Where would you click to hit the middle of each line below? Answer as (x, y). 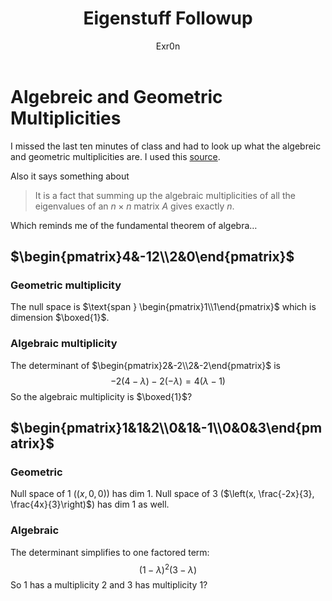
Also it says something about (70, 176)
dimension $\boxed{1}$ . (60, 318)
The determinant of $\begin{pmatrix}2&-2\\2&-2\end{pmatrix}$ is (145, 365)
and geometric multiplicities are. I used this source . (115, 156)
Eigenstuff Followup (168, 18)
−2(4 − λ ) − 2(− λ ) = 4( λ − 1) (168, 381)
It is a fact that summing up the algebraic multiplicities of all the (165, 195)
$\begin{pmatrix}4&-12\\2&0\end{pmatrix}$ (152, 257)
